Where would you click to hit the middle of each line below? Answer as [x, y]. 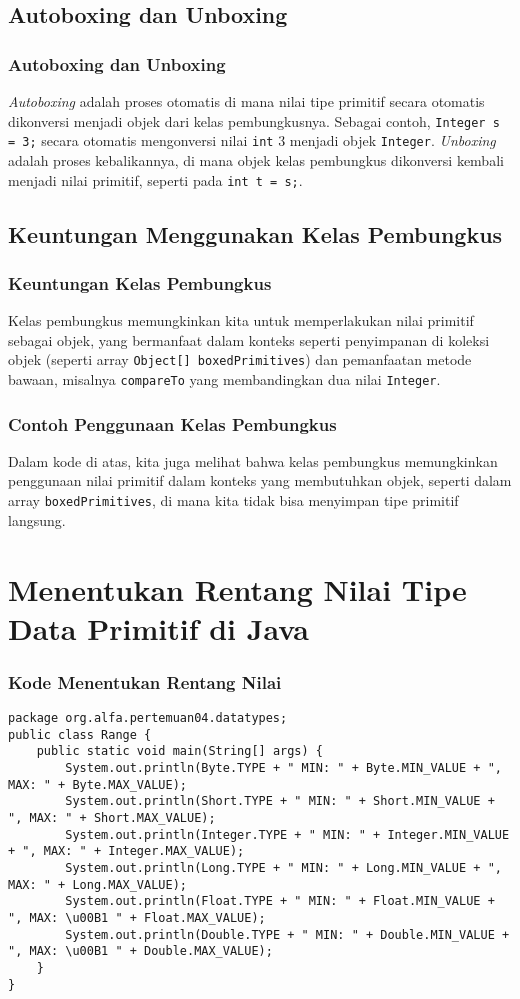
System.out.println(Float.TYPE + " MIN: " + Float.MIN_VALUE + [280, 901]
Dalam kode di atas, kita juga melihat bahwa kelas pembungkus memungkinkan [253, 460]
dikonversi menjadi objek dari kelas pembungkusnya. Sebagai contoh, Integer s [254, 120]
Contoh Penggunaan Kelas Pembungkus [172, 423]
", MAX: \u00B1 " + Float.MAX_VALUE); [137, 917]
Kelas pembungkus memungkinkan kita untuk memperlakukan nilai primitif [241, 320]
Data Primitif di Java [159, 627]
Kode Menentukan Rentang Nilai [145, 681]
